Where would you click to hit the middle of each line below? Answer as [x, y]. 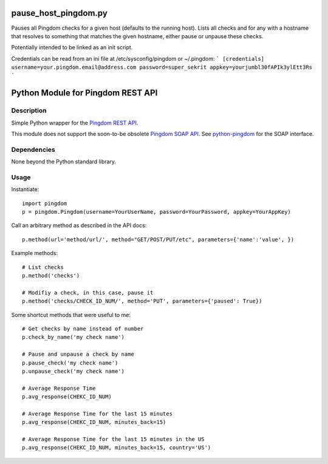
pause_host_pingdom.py [59, 13]
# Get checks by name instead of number [83, 329]
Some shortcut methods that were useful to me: [71, 315]
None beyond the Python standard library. [64, 162]
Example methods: [34, 253]
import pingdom [45, 203]
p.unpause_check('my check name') [73, 371]
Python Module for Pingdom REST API [84, 93]
